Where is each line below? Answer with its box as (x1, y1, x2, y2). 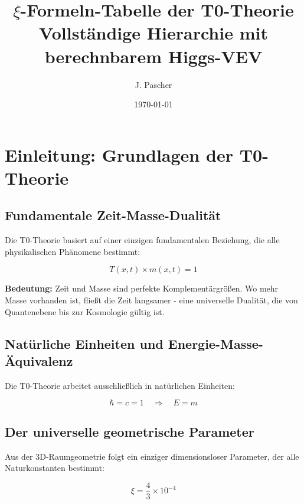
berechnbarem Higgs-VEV (44, 44, 263, 68)
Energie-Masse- (168, 334, 263, 352)
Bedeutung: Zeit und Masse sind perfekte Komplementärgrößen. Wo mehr (5, 282, 279, 294)
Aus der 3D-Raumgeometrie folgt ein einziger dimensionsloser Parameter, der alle (5, 450, 299, 462)
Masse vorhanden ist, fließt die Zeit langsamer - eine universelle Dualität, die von (5, 294, 298, 306)
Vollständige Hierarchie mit (39, 21, 268, 45)
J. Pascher (135, 78, 172, 90)
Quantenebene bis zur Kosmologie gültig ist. (5, 305, 165, 318)
